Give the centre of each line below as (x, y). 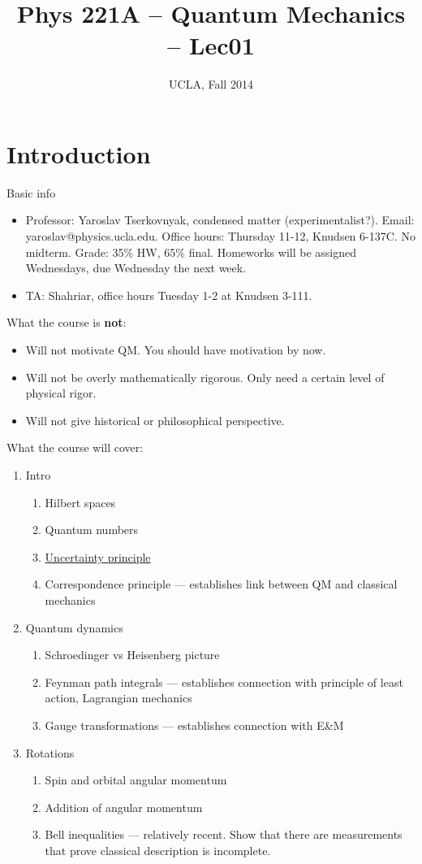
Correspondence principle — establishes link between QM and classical (221, 584)
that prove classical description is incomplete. (158, 850)
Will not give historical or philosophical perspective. (155, 420)
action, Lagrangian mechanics (118, 698)
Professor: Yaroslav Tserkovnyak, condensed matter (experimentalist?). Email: (220, 220)
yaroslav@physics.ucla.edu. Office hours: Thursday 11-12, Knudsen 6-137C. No (220, 236)
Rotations (50, 752)
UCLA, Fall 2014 (211, 84)
